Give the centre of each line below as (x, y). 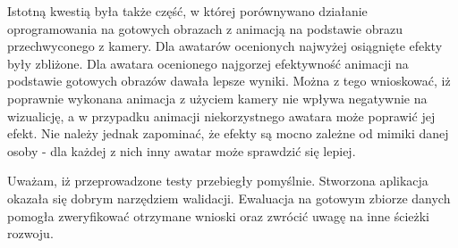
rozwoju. (30, 233)
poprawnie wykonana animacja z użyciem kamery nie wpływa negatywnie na (217, 98)
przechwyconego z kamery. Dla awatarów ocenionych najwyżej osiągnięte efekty (225, 46)
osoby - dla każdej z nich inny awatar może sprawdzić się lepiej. (182, 150)
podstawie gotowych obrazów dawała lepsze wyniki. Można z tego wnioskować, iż (229, 81)
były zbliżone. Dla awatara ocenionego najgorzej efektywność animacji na (208, 63)
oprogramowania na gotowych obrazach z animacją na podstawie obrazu (205, 28)
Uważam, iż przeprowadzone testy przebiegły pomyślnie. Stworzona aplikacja (218, 181)
